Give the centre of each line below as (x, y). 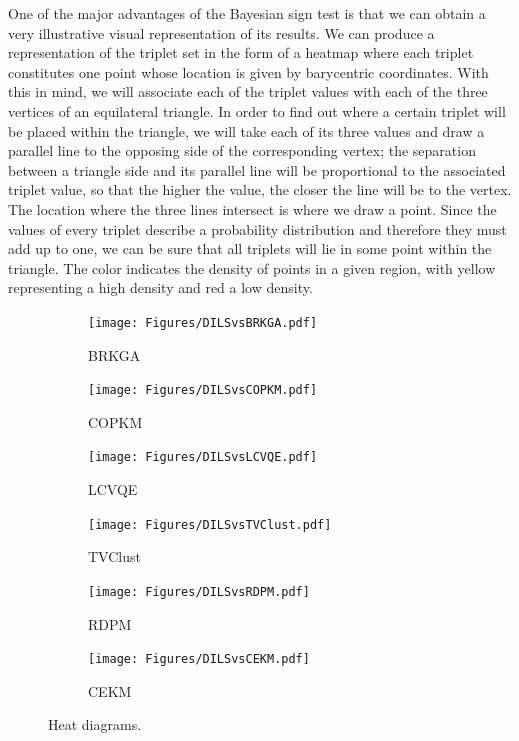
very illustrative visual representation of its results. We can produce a (221, 32)
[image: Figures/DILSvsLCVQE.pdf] (203, 457)
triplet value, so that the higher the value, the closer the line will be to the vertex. (260, 189)
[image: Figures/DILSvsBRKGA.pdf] (203, 322)
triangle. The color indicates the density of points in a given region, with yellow (252, 267)
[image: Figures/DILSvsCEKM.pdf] (199, 659)
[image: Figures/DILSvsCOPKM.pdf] (203, 390)
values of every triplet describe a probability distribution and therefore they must (257, 228)
